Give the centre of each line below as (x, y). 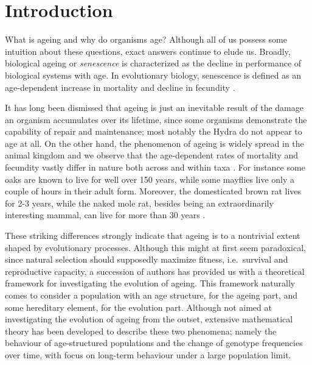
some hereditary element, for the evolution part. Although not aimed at (138, 307)
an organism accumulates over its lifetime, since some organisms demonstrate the (156, 119)
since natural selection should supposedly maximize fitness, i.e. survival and (147, 259)
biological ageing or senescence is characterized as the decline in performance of (153, 63)
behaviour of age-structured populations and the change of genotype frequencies (154, 343)
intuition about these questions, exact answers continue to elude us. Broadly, (148, 51)
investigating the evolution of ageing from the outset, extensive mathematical (149, 319)
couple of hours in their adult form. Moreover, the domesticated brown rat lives (153, 191)
